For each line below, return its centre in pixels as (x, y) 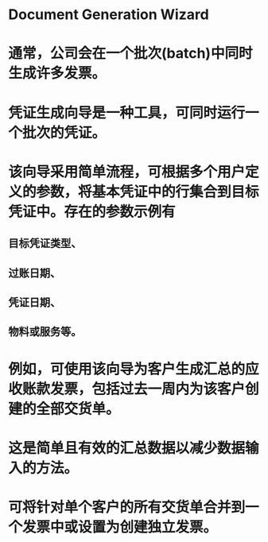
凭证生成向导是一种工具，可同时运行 (127, 112)
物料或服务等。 (45, 332)
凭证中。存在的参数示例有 (92, 211)
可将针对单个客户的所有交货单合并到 (127, 507)
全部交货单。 (78, 409)
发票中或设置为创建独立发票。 (120, 527)
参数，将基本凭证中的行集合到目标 (148, 192)
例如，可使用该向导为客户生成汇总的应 (134, 369)
